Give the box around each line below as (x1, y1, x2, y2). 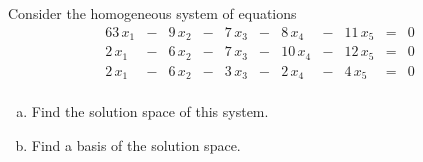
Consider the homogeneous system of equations (8, 3, 297, 23)
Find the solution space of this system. (31, 101, 269, 122)
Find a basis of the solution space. (31, 134, 241, 155)
